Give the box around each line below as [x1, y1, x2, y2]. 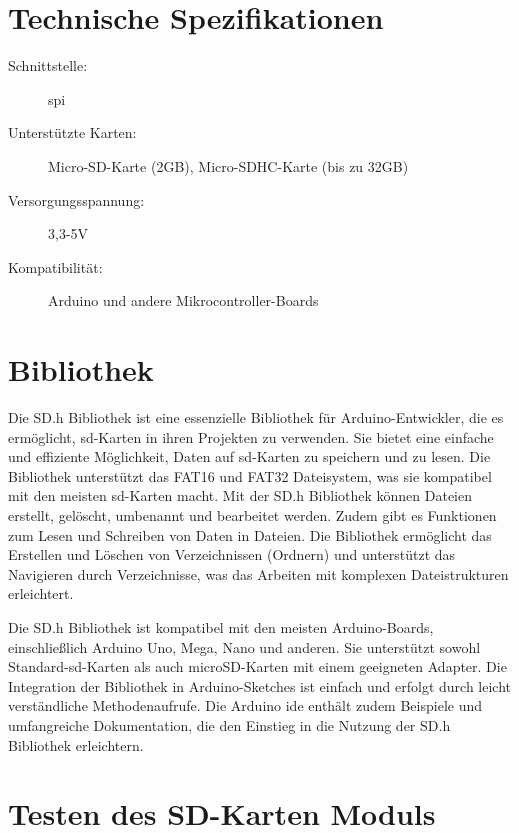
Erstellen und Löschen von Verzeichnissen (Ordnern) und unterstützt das [8, 544, 456, 565]
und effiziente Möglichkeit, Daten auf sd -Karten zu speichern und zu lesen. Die [8, 446, 491, 467]
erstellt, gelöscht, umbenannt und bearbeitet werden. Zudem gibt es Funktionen [8, 504, 497, 525]
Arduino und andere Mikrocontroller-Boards [48, 290, 319, 311]
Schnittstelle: [8, 55, 88, 76]
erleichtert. [8, 583, 74, 604]
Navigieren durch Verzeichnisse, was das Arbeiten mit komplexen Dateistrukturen [8, 563, 509, 584]
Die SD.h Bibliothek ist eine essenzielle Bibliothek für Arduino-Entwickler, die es [8, 407, 504, 427]
